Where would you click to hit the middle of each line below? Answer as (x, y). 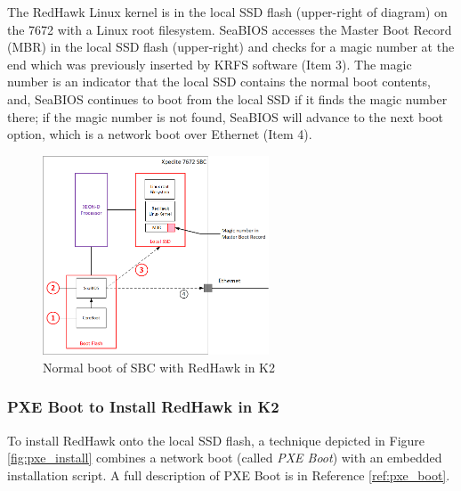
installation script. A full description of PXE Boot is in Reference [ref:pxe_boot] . (229, 475)
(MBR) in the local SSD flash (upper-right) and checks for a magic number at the (231, 47)
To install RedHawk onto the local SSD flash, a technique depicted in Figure (216, 440)
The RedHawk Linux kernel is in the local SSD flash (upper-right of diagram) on (227, 12)
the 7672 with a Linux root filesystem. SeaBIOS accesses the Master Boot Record (230, 29)
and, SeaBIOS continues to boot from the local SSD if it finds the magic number (227, 98)
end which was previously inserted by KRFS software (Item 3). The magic (210, 64)
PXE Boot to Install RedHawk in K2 (143, 407)
